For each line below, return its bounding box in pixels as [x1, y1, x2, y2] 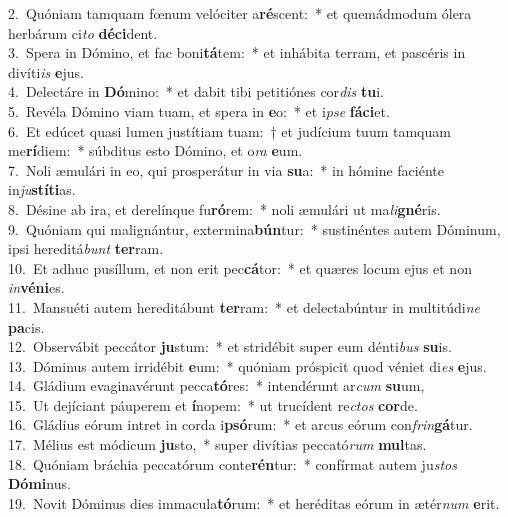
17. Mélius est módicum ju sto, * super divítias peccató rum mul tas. [8, 434, 427, 455]
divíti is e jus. [8, 61, 84, 82]
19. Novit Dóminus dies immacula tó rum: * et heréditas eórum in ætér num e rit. [8, 492, 500, 513]
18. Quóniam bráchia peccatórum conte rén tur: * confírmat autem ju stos [8, 453, 457, 474]
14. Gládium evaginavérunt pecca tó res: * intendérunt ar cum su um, [8, 375, 425, 396]
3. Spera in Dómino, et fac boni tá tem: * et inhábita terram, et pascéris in [8, 42, 466, 63]
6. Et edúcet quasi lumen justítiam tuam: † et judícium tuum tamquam [8, 120, 451, 141]
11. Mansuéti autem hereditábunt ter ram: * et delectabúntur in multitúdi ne [8, 296, 480, 317]
